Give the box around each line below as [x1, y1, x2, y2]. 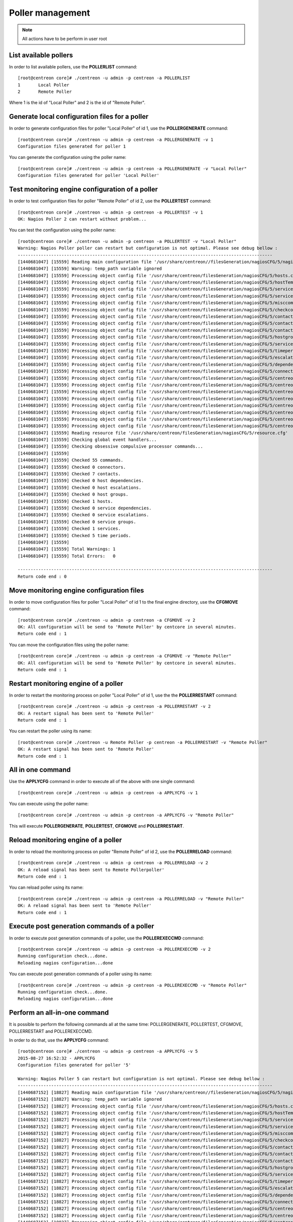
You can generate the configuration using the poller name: [9, 154, 126, 160]
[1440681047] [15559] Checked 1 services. [18, 526, 121, 531]
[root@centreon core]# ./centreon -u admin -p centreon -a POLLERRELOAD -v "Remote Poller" [18, 896, 244, 901]
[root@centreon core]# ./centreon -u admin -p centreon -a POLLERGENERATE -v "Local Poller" [18, 166, 247, 171]
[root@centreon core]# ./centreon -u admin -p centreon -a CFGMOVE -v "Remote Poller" [18, 653, 231, 659]
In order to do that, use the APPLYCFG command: [9, 1037, 109, 1043]
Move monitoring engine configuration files [9, 586, 144, 594]
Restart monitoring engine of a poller [9, 679, 124, 688]
